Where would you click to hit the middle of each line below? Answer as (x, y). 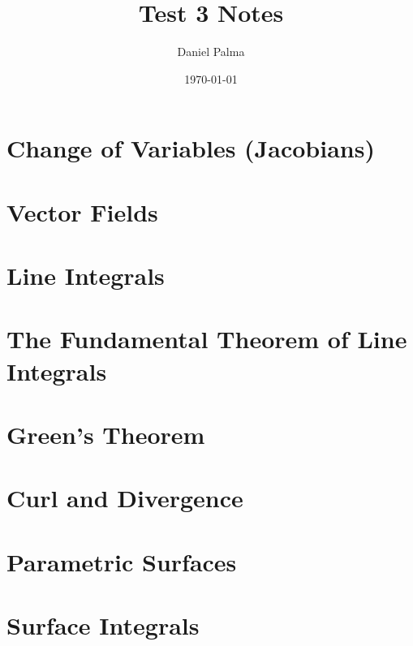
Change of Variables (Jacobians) (191, 148)
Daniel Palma (211, 52)
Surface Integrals (103, 625)
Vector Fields (82, 211)
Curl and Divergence (125, 498)
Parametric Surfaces (122, 561)
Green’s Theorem (106, 434)
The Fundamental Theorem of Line (207, 339)
